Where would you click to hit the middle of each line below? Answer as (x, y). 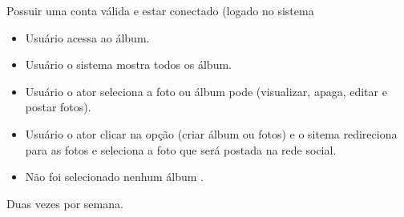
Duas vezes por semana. (65, 203)
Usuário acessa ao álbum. (87, 37)
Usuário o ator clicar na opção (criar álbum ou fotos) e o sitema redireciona (211, 133)
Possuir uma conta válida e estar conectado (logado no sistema (160, 10)
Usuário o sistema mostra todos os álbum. (128, 64)
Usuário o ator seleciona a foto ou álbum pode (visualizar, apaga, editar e (206, 91)
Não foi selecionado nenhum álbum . (114, 177)
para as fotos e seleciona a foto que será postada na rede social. (181, 149)
